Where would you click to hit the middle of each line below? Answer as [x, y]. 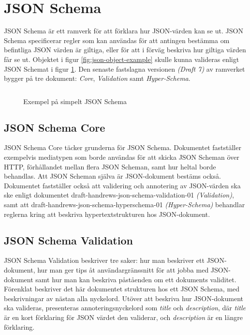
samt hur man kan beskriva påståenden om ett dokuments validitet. [136, 279]
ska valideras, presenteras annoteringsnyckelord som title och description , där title [125, 308]
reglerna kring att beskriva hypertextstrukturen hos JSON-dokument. [107, 214]
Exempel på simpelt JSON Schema [75, 101]
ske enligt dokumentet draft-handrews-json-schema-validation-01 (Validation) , [119, 195]
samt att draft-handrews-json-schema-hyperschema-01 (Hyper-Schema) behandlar [125, 205]
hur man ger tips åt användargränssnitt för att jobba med [123, 270]
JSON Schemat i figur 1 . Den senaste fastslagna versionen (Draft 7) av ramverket [125, 69]
